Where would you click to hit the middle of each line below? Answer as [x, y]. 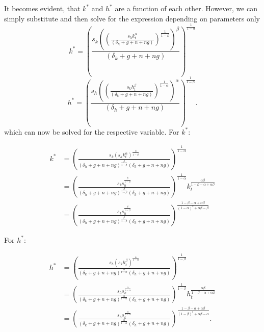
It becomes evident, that [42, 8]
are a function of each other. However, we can [186, 8]
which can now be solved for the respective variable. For [92, 131]
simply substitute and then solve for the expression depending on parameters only [132, 18]
